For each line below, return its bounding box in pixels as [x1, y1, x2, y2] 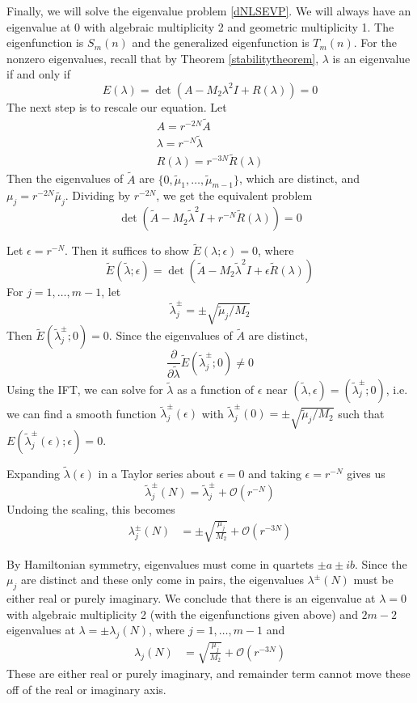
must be [353, 571, 394, 588]
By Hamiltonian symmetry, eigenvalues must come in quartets [6, 555, 314, 572]
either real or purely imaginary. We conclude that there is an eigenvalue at [6, 589, 376, 606]
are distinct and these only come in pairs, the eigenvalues [20, 571, 304, 588]
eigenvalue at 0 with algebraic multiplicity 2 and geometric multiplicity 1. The [6, 18, 394, 35]
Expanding [6, 465, 60, 482]
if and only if [6, 66, 70, 83]
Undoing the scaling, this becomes [6, 501, 175, 518]
